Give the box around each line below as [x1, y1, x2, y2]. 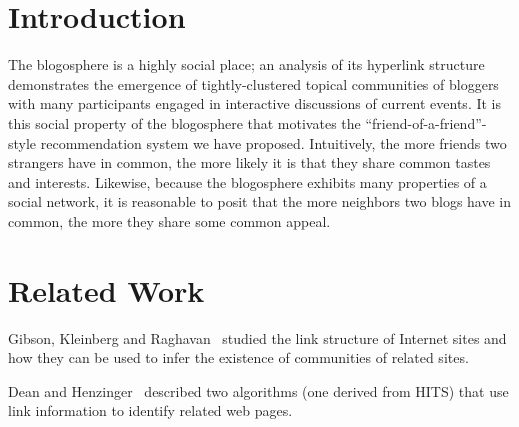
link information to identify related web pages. [8, 400, 293, 421]
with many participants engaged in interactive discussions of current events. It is [8, 93, 502, 114]
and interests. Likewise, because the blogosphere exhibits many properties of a [8, 171, 487, 192]
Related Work [8, 269, 205, 310]
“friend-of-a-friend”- [365, 112, 487, 133]
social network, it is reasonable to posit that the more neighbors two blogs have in [8, 191, 512, 212]
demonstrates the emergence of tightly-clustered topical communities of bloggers [8, 73, 499, 94]
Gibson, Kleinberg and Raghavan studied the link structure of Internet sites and [8, 327, 507, 348]
